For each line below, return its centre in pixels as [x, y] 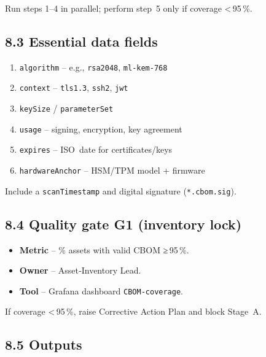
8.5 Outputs [44, 344]
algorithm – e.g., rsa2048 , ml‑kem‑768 [93, 67]
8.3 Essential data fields [81, 41]
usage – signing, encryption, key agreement [101, 129]
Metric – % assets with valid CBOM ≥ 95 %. [104, 249]
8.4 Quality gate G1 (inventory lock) [123, 224]
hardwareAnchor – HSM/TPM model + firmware [112, 170]
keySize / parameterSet [66, 108]
